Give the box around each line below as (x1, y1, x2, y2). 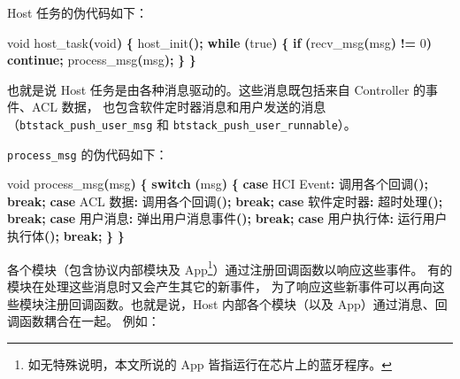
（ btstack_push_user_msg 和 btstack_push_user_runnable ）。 (7, 114, 356, 133)
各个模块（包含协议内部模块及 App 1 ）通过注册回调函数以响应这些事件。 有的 (7, 257, 453, 278)
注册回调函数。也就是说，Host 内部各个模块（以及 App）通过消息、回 (43, 294, 448, 313)
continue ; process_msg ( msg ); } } (7, 50, 196, 69)
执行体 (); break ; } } (7, 227, 125, 245)
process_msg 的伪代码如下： (7, 144, 168, 163)
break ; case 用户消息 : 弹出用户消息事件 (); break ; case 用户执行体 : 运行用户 (7, 209, 448, 228)
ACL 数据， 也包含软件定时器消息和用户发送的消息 (31, 97, 326, 116)
